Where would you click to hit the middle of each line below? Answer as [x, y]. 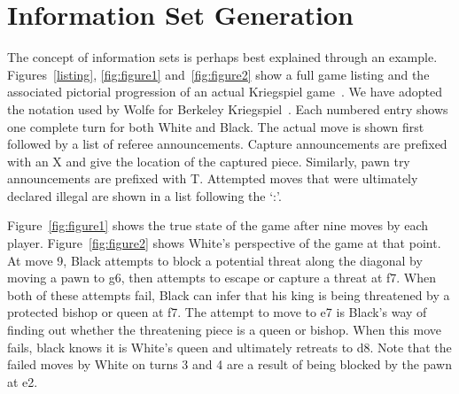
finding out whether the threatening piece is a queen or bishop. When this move [224, 330]
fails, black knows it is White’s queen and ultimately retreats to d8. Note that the [229, 347]
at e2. [23, 381]
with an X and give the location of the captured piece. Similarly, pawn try [209, 161]
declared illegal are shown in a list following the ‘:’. [144, 195]
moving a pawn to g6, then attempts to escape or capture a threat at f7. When [222, 278]
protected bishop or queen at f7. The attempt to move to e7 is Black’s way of [217, 312]
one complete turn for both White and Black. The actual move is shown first [216, 126]
